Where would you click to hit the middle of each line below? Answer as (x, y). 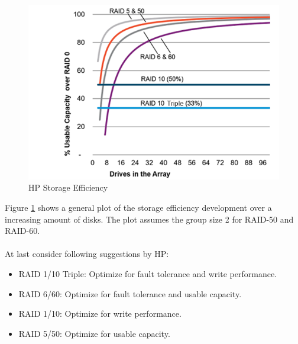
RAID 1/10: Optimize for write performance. (100, 314)
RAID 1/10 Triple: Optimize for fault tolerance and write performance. (148, 273)
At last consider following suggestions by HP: (87, 254)
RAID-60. (22, 231)
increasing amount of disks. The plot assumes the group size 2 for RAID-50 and (149, 219)
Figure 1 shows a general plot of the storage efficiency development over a (138, 207)
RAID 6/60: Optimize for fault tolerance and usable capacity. (130, 293)
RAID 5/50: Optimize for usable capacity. (94, 333)
